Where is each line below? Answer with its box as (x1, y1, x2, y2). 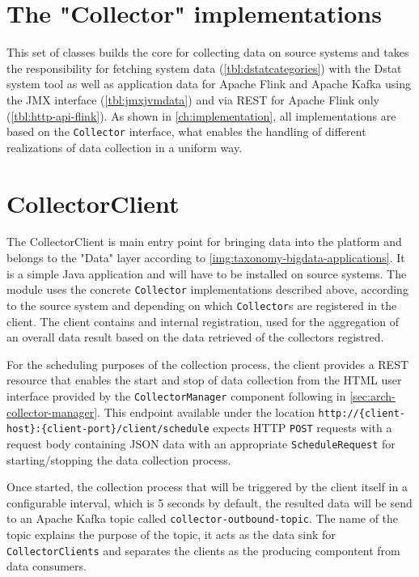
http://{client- (318, 407, 405, 419)
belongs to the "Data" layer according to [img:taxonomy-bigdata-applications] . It (6, 249, 405, 266)
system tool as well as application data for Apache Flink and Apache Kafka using (6, 75, 411, 92)
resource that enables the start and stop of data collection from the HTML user (6, 371, 402, 388)
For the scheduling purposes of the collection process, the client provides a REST (6, 355, 409, 372)
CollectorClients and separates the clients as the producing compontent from (6, 541, 400, 558)
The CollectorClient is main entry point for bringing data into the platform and (6, 233, 402, 250)
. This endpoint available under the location (97, 403, 315, 420)
